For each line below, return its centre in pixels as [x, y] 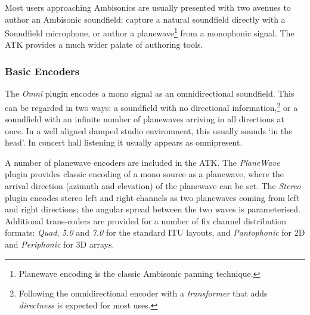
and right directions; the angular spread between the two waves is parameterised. [153, 209]
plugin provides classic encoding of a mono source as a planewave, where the [144, 174]
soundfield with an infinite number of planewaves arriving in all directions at [145, 119]
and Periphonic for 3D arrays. [60, 244]
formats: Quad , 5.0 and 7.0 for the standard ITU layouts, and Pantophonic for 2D [155, 232]
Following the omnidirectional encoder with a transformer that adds [143, 293]
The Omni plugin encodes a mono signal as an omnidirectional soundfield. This [150, 93]
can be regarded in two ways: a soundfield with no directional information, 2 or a [151, 106]
